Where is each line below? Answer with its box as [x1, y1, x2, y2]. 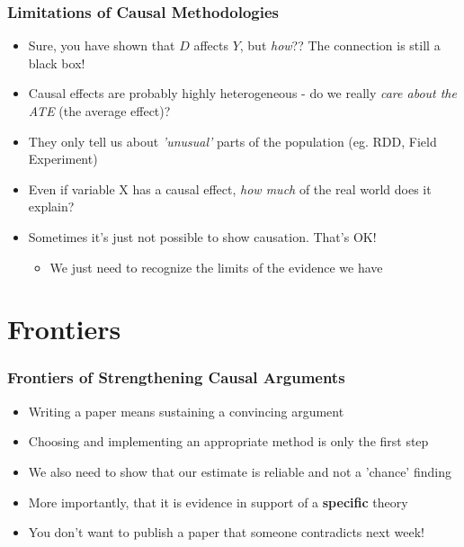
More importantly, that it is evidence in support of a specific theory [28, 492, 408, 511]
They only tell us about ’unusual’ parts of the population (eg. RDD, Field [28, 131, 437, 150]
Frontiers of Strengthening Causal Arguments [7, 366, 345, 389]
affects [193, 36, 228, 55]
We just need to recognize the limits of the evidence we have [49, 257, 383, 276]
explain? [28, 197, 75, 216]
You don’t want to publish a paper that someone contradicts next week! [28, 523, 424, 542]
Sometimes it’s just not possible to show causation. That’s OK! [28, 227, 377, 246]
